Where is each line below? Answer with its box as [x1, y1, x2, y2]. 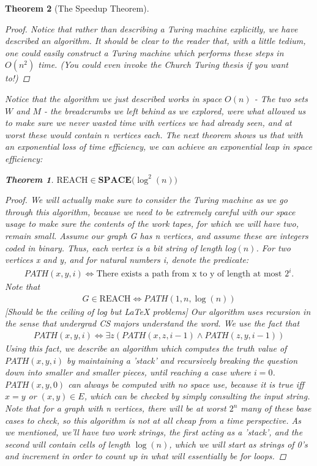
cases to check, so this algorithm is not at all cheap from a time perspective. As [5, 413, 302, 426]
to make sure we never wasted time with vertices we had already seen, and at [5, 116, 292, 129]
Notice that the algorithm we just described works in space [5, 92, 222, 105]
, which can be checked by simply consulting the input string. [84, 390, 310, 402]
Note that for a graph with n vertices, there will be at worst [5, 402, 226, 415]
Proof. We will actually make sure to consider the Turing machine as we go [5, 193, 288, 206]
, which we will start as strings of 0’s [169, 437, 308, 450]
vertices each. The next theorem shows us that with [113, 128, 303, 141]
